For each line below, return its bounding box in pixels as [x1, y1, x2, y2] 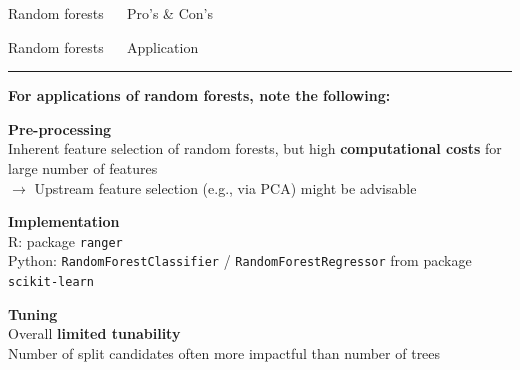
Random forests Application [8, 36, 199, 57]
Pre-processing [8, 118, 112, 139]
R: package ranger [8, 230, 123, 251]
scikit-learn [8, 275, 94, 290]
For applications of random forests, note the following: [8, 85, 391, 106]
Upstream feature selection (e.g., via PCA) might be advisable [34, 177, 417, 198]
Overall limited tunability [8, 323, 181, 344]
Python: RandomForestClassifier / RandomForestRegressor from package [8, 250, 472, 271]
